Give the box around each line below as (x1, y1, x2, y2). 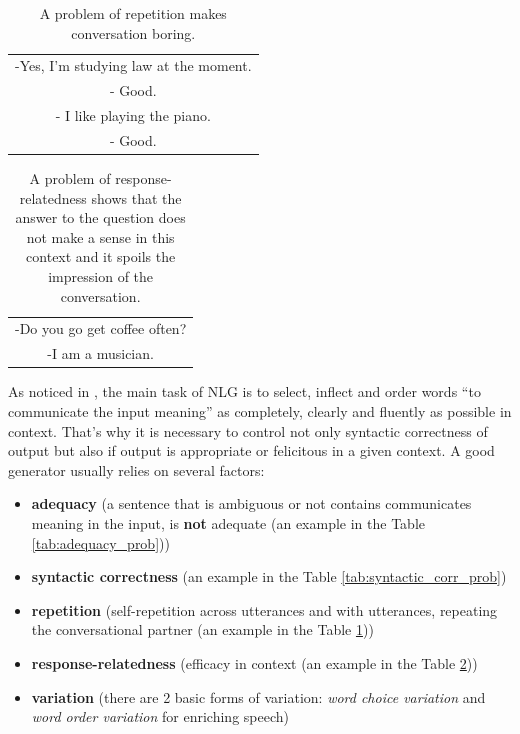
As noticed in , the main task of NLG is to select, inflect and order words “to (8, 381, 481, 402)
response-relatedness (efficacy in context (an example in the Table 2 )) (31, 652, 478, 673)
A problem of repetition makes (39, 3, 227, 23)
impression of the (48, 266, 154, 287)
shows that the (91, 187, 182, 208)
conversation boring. (71, 22, 196, 43)
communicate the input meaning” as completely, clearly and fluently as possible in (8, 401, 512, 421)
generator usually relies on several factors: (8, 459, 265, 480)
